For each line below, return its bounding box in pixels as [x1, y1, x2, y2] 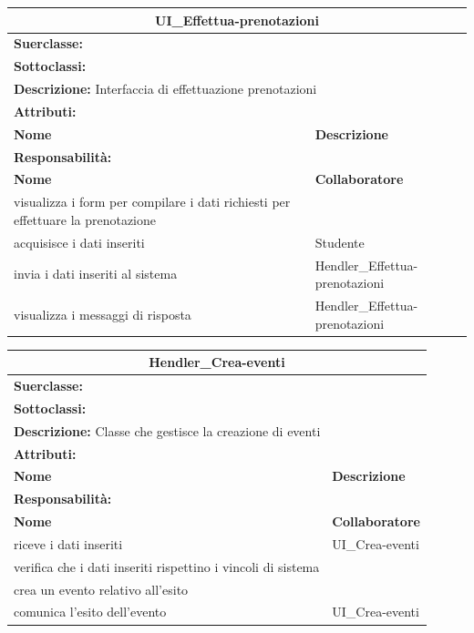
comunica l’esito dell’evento [14, 602, 167, 621]
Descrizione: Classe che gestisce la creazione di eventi [14, 421, 321, 440]
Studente [314, 232, 365, 251]
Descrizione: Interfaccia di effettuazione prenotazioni [14, 79, 317, 98]
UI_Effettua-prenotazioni [155, 10, 319, 29]
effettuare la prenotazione [14, 209, 157, 229]
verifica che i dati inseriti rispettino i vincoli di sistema [14, 556, 320, 576]
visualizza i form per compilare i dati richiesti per [14, 192, 291, 211]
